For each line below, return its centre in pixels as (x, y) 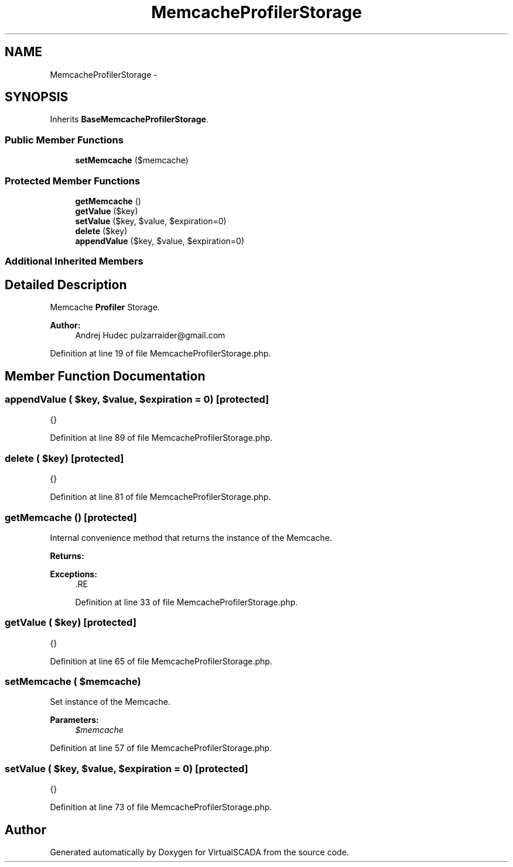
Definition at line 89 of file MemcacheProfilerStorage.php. (161, 438)
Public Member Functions (64, 140)
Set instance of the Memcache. (110, 702)
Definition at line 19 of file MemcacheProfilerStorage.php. (160, 354)
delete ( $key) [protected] (64, 458)
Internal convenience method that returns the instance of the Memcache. (191, 537)
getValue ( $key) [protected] (71, 623)
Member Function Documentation (105, 376)
